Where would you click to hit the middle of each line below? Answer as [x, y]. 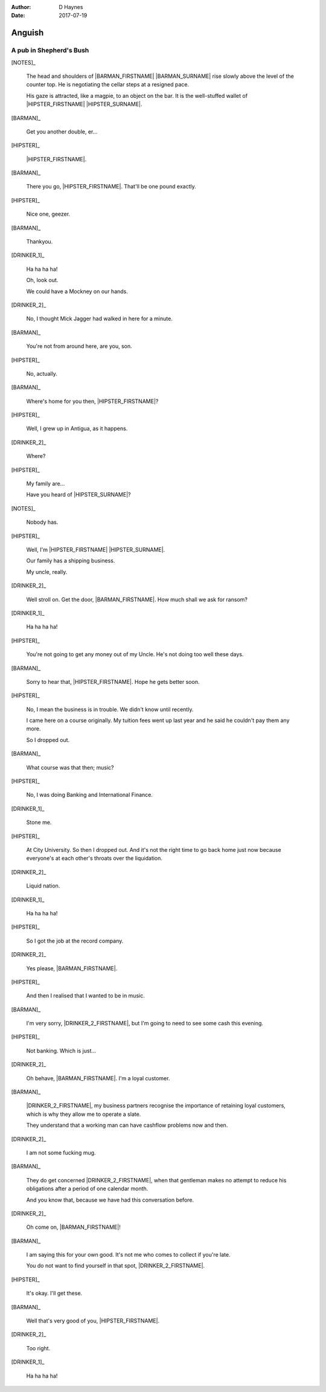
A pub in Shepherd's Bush [50, 50]
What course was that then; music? [70, 767]
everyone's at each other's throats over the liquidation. [94, 859]
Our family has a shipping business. [71, 561]
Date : [18, 16]
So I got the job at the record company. [75, 941]
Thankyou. [40, 242]
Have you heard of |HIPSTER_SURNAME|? [78, 495]
